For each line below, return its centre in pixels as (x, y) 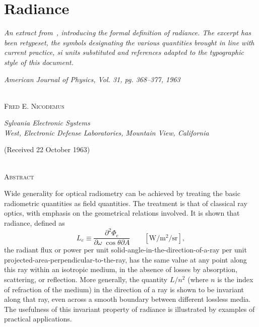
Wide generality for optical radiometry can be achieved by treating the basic (122, 193)
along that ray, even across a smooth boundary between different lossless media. (127, 299)
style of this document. (39, 62)
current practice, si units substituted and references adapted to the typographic (124, 52)
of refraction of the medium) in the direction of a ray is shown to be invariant (124, 289)
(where (198, 279)
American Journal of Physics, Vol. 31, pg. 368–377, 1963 (92, 79)
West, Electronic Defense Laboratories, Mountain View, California (107, 132)
